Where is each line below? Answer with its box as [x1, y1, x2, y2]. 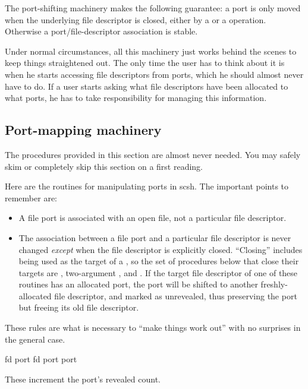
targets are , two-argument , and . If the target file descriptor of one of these [18, 266, 298, 279]
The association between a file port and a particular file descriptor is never [18, 231, 291, 243]
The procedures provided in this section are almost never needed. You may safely [5, 148, 301, 160]
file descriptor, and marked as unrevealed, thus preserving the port [54, 289, 297, 302]
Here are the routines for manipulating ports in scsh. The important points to [5, 180, 289, 192]
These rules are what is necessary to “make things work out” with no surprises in [5, 321, 301, 334]
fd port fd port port [5, 353, 77, 365]
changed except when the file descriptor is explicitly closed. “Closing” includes [18, 243, 303, 255]
